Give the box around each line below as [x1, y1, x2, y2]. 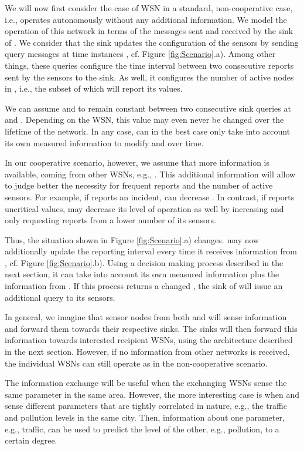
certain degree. [5, 434, 57, 446]
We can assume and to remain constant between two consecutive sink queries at [5, 102, 291, 114]
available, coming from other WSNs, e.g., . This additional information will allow [5, 167, 296, 180]
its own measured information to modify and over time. [5, 136, 204, 149]
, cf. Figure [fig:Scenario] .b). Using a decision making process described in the [5, 256, 283, 268]
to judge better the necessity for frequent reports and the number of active [5, 179, 273, 192]
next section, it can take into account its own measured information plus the [5, 268, 279, 280]
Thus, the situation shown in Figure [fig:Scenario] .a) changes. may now [5, 233, 259, 246]
